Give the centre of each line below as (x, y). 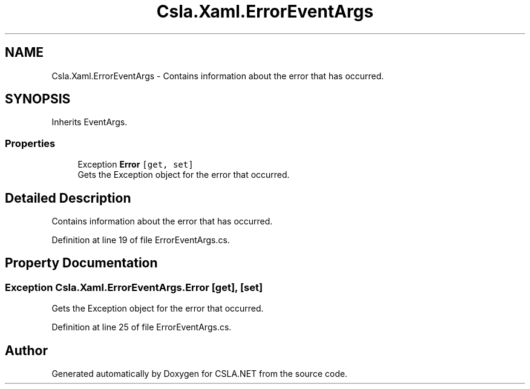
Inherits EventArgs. (90, 122)
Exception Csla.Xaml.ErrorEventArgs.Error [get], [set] (134, 287)
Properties (30, 143)
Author (26, 350)
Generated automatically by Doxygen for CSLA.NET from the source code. (200, 374)
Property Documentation (81, 263)
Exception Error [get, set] (136, 165)
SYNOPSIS (38, 99)
